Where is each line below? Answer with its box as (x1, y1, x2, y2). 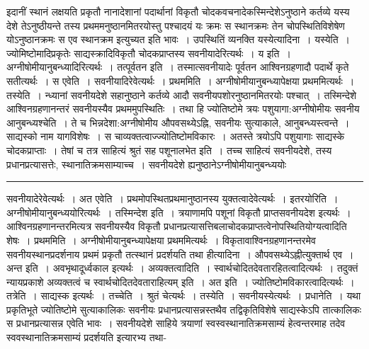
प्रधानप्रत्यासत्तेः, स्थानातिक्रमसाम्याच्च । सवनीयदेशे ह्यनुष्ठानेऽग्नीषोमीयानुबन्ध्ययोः (6, 156, 287, 171)
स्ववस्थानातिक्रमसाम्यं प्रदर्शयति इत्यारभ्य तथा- (6, 330, 167, 345)
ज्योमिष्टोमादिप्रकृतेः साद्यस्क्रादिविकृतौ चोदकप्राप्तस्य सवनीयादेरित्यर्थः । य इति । (6, 45, 291, 60)
